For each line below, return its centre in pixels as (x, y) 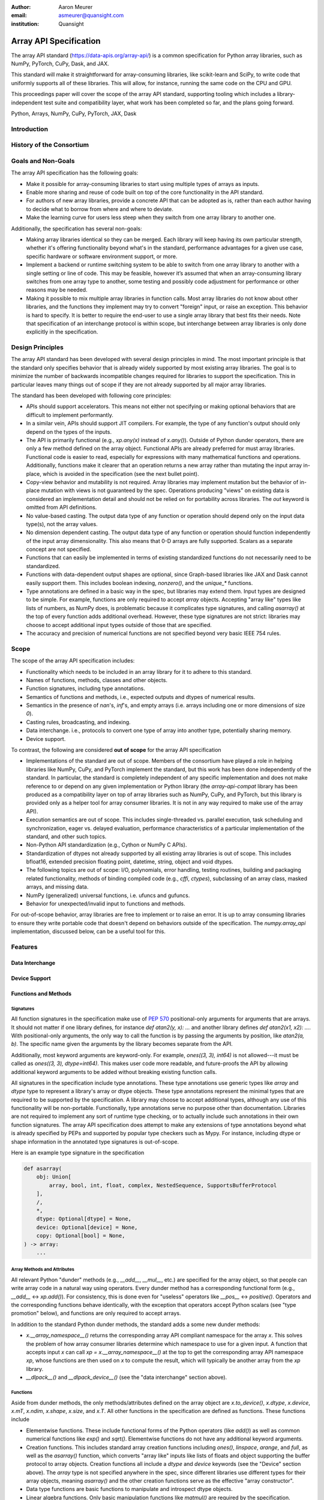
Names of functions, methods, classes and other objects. (97, 680)
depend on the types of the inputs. (69, 431)
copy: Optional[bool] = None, (81, 1236)
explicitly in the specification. (62, 332)
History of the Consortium (50, 145)
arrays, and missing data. (57, 887)
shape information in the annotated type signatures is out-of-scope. (95, 1141)
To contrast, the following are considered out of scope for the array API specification (116, 750)
